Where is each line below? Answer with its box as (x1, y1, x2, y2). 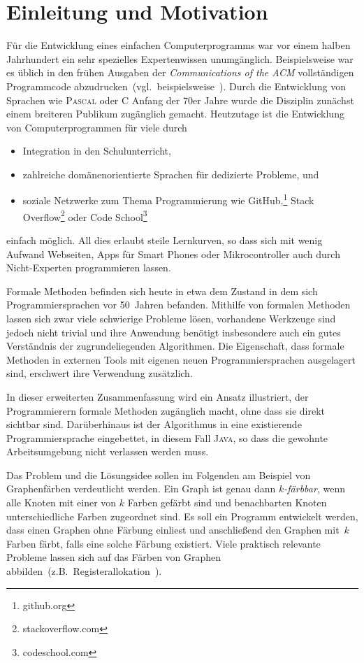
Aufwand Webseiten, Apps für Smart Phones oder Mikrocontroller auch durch (6, 246, 340, 261)
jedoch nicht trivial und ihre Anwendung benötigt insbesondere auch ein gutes (6, 325, 341, 339)
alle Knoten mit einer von (6, 495, 117, 510)
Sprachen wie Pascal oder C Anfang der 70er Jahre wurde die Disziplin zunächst (6, 92, 354, 107)
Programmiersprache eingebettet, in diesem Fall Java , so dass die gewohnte (6, 430, 328, 445)
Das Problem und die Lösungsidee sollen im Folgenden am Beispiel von (6, 467, 311, 482)
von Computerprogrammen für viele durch (6, 120, 187, 134)
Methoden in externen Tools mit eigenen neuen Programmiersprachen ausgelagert (6, 352, 356, 366)
